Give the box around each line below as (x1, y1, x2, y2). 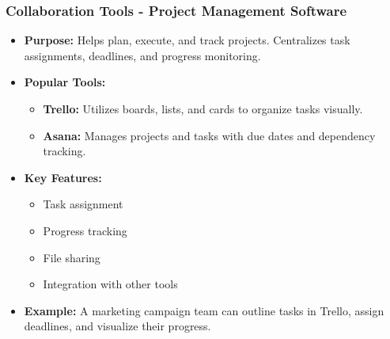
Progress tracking (43, 222, 127, 238)
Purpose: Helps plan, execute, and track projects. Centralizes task (24, 32, 350, 48)
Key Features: (24, 169, 102, 185)
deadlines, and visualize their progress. (24, 318, 211, 334)
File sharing (43, 249, 100, 265)
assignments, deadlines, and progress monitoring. (24, 47, 261, 63)
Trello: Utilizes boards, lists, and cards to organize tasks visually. (43, 101, 363, 116)
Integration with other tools (43, 276, 178, 292)
